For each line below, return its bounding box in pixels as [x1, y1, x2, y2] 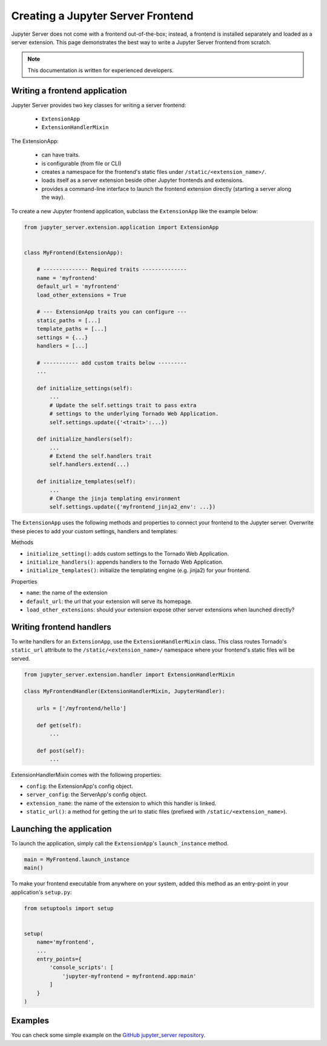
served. [11, 655, 30, 662]
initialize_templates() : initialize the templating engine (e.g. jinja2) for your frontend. [26, 567, 251, 574]
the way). [41, 194, 65, 201]
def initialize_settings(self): [36, 385, 133, 391]
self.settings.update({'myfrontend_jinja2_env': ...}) [49, 504, 216, 510]
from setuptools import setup [24, 905, 114, 911]
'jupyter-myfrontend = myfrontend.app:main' [62, 973, 197, 979]
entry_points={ [36, 956, 82, 963]
